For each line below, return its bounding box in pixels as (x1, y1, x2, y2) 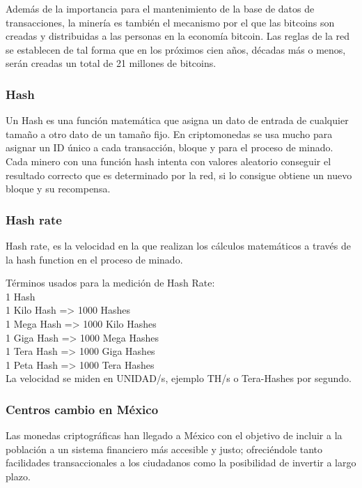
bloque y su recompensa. (6, 181, 111, 196)
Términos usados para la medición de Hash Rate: (6, 275, 215, 290)
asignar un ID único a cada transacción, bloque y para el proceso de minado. (6, 140, 333, 155)
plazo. (6, 468, 31, 483)
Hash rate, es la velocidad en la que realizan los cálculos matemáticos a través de (6, 238, 351, 252)
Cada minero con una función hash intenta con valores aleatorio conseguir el (6, 153, 331, 168)
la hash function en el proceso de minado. (6, 252, 183, 266)
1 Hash (6, 289, 36, 303)
